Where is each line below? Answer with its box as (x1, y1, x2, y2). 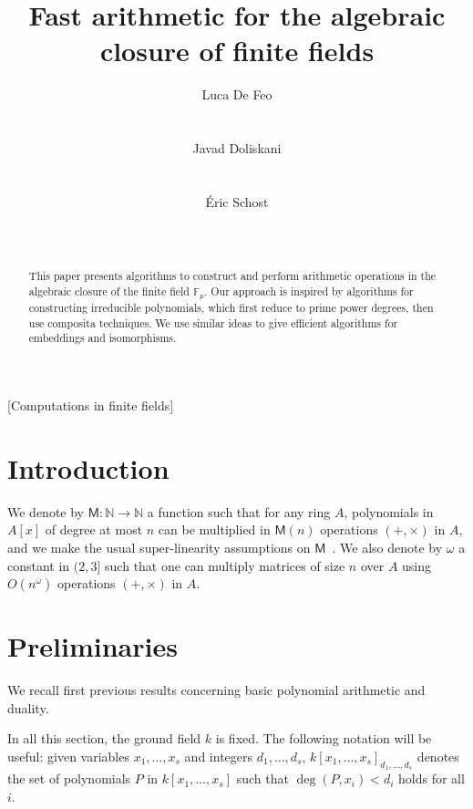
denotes (416, 747, 459, 766)
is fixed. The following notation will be (215, 729, 432, 748)
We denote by (7, 502, 84, 521)
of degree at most (45, 520, 143, 539)
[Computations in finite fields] (7, 396, 174, 415)
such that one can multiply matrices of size (105, 555, 345, 575)
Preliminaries (7, 627, 178, 665)
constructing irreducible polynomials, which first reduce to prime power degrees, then (28, 300, 434, 316)
